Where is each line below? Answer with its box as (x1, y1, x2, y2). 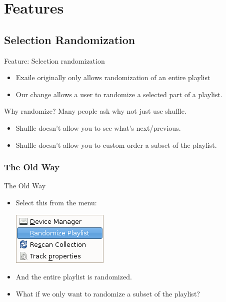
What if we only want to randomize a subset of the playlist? (15, 288, 200, 298)
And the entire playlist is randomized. (15, 271, 132, 282)
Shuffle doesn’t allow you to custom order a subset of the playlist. (15, 139, 217, 150)
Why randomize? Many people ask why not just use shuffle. (4, 106, 186, 116)
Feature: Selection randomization (4, 55, 105, 66)
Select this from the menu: (15, 197, 97, 207)
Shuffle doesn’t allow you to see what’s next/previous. (15, 122, 181, 133)
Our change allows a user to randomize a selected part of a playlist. (15, 89, 222, 99)
